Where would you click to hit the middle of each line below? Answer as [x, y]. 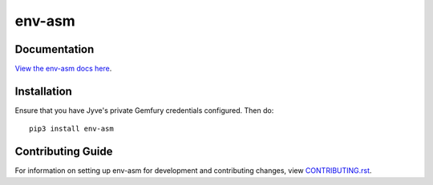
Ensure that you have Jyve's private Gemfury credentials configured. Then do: [144, 110]
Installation [43, 91]
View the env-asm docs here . [63, 69]
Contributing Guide [64, 152]
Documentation [55, 49]
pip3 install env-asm [71, 129]
